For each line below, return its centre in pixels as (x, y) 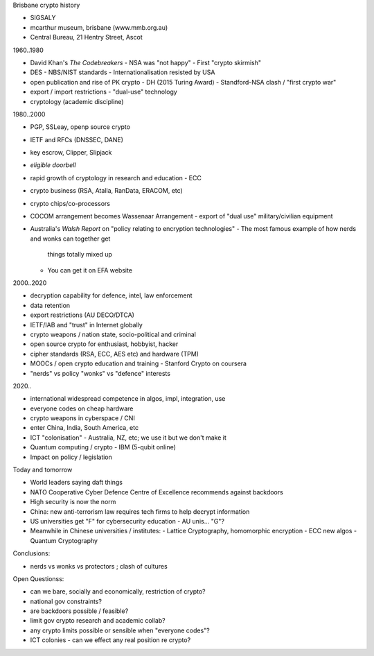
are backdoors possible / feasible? (79, 611)
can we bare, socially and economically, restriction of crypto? (118, 592)
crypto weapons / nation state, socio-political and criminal (113, 334)
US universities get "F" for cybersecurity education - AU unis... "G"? (127, 521)
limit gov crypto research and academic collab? (98, 621)
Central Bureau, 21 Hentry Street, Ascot (86, 37)
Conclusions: (32, 553)
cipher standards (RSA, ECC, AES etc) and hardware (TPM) (114, 354)
